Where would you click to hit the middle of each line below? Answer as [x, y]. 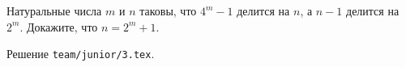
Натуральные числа [54, 10]
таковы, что [168, 10]
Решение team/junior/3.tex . [81, 54]
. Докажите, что [59, 26]
